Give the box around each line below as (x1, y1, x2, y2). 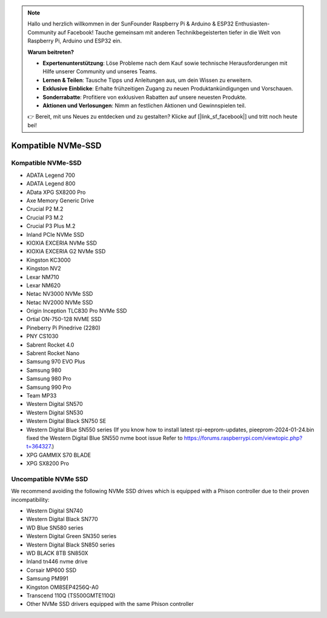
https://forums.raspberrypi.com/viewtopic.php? (183, 434, 303, 442)
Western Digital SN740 (26, 507, 83, 514)
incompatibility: (11, 496, 50, 503)
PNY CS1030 (26, 333, 59, 340)
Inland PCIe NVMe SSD (26, 231, 85, 238)
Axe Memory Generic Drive (26, 197, 94, 204)
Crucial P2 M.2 (26, 205, 64, 213)
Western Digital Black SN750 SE (26, 417, 107, 425)
